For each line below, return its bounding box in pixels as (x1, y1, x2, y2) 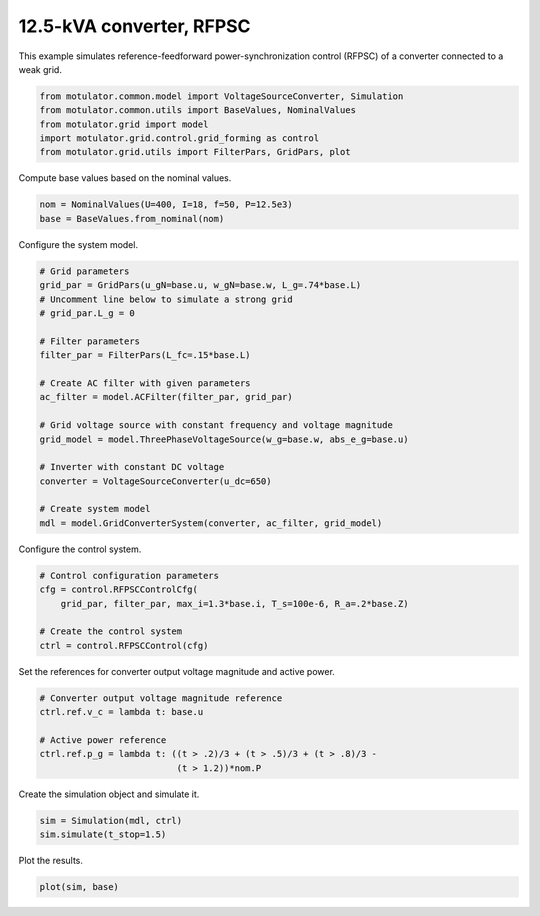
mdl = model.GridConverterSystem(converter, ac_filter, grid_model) (39, 517, 383, 529)
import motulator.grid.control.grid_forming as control (39, 133, 320, 144)
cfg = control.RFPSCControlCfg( (39, 584, 199, 595)
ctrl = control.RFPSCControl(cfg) (39, 640, 209, 651)
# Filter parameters (39, 335, 140, 347)
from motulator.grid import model (39, 118, 209, 130)
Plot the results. (18, 855, 84, 867)
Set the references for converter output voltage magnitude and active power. (18, 665, 335, 677)
